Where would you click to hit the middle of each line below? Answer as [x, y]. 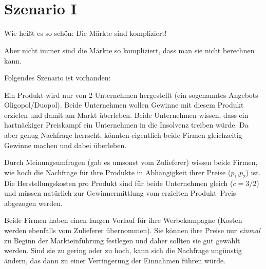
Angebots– [245, 95]
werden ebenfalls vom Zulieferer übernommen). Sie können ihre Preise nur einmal [132, 230]
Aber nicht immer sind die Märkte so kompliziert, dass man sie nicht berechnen [129, 50]
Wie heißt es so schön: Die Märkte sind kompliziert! [85, 33]
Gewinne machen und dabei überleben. [65, 145]
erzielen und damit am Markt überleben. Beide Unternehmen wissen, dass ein [126, 115]
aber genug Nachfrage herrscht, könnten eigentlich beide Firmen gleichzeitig [123, 135]
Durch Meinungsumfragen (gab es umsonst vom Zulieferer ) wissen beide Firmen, [131, 162]
